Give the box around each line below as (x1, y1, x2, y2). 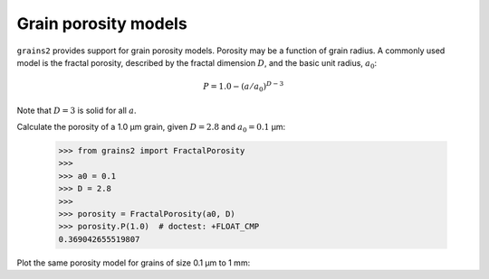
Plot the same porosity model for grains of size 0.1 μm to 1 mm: (16, 257, 251, 268)
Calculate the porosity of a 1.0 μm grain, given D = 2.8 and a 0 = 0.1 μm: (16, 122, 286, 135)
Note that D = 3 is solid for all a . (16, 105, 137, 116)
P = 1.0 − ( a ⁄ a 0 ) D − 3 (203, 79, 284, 94)
